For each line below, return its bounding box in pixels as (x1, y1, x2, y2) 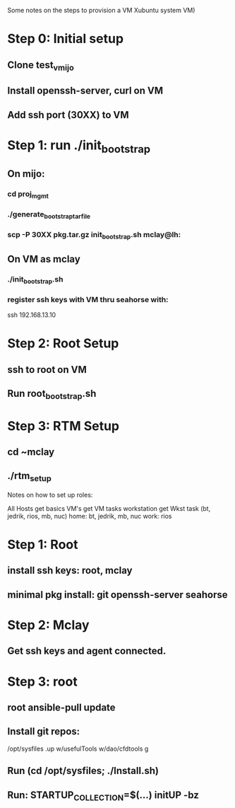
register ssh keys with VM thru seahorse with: (7, 294, 169, 304)
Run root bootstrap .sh (7, 388, 97, 402)
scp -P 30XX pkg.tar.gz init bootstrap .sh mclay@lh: (7, 230, 181, 241)
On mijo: (7, 168, 45, 180)
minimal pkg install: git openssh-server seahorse (7, 589, 228, 601)
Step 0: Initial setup (7, 31, 124, 47)
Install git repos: (7, 725, 80, 738)
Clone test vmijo (7, 59, 74, 73)
